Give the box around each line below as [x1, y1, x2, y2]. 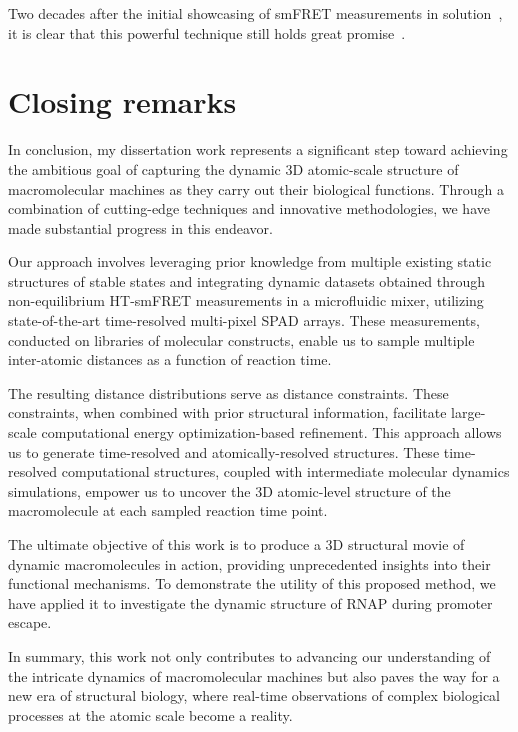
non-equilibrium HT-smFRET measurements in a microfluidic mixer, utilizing [8, 290, 484, 311]
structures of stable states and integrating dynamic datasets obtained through [8, 270, 486, 291]
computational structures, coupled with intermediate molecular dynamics [61, 461, 510, 482]
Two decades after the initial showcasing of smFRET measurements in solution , [8, 3, 503, 23]
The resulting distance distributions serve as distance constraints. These [8, 382, 449, 403]
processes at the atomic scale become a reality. [8, 704, 293, 725]
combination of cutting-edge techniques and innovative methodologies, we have [8, 198, 490, 219]
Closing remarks [8, 81, 237, 122]
